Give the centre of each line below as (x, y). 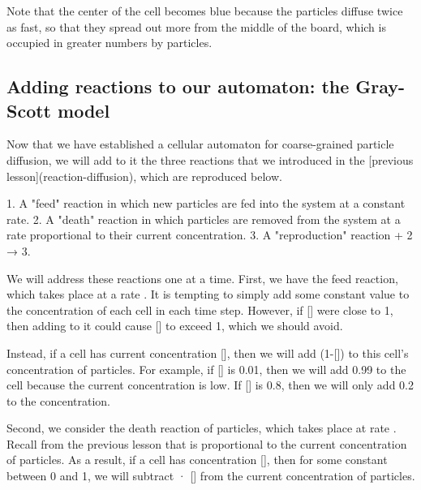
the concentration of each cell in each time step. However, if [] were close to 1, (200, 309)
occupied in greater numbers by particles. (110, 43)
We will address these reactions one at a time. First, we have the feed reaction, (202, 278)
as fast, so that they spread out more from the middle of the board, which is (196, 26)
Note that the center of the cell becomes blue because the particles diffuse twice (205, 11)
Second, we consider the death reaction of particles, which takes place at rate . (202, 428)
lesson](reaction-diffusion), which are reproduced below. (144, 176)
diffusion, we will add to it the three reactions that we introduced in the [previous (210, 159)
